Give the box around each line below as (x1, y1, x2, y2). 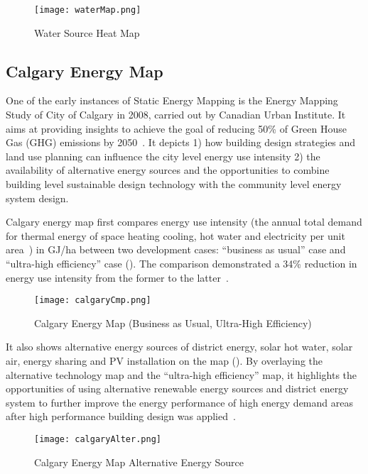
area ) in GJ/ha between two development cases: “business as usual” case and (6, 242, 346, 257)
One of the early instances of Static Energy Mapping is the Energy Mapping (6, 93, 338, 108)
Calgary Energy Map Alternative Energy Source (34, 454, 244, 469)
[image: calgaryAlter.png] (34, 434, 161, 444)
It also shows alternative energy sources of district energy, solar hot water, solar (6, 339, 353, 354)
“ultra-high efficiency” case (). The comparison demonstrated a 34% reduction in (6, 255, 357, 270)
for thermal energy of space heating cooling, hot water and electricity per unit (6, 228, 345, 243)
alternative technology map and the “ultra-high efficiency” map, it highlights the (6, 367, 357, 382)
